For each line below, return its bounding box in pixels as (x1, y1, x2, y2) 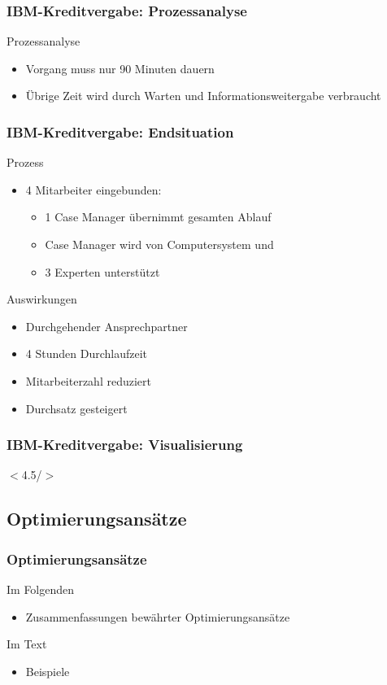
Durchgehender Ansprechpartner (25, 317, 188, 334)
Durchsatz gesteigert (25, 399, 128, 417)
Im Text (7, 635, 47, 652)
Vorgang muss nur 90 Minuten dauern (25, 59, 215, 76)
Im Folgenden (7, 580, 75, 597)
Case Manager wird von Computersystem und (45, 236, 274, 252)
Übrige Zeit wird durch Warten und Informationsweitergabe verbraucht (25, 87, 381, 104)
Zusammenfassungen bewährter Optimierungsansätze (25, 608, 290, 625)
